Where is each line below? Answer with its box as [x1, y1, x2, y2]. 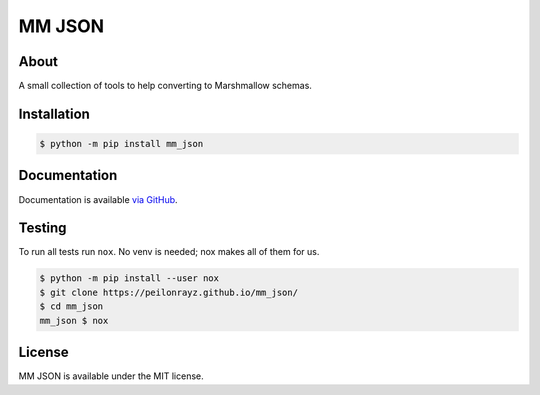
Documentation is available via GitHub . [18, 193, 179, 205]
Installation [18, 105, 90, 122]
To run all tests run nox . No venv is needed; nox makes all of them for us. [18, 246, 320, 258]
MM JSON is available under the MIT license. [18, 370, 204, 382]
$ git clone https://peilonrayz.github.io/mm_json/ [39, 286, 299, 298]
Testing [18, 220, 67, 237]
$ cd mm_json [39, 301, 104, 312]
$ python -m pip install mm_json [39, 138, 204, 150]
